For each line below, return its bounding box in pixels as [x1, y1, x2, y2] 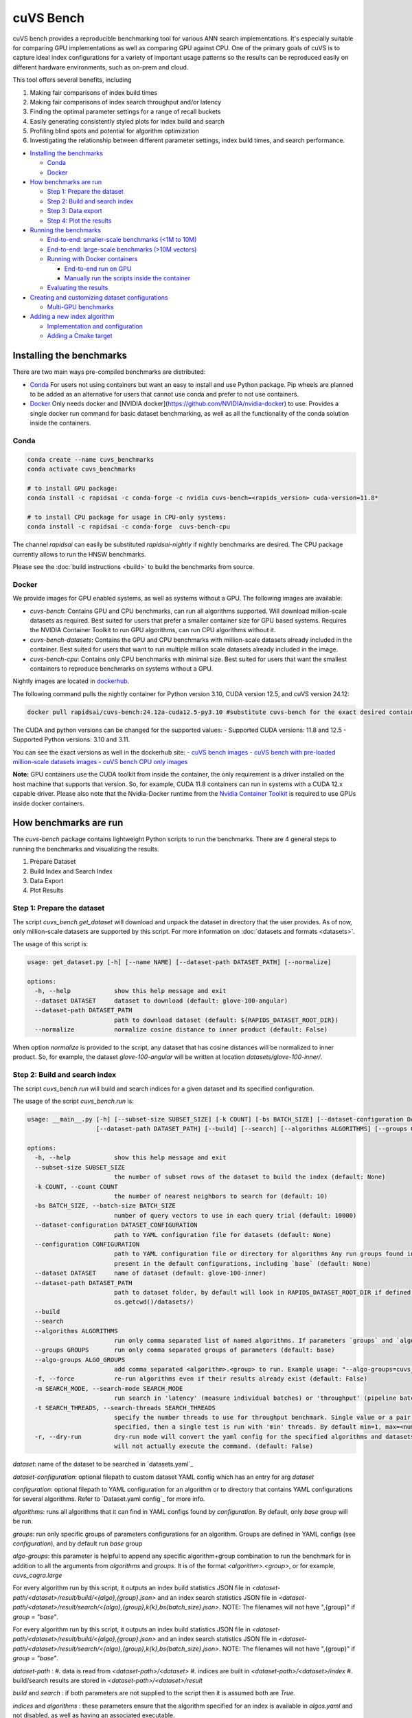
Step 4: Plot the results [47, 216, 112, 225]
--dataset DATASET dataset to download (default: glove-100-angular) [34, 996, 288, 1005]
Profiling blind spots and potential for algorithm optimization [30, 127, 199, 135]
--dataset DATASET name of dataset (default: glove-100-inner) [34, 1269, 266, 1278]
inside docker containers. [12, 799, 85, 807]
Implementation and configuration [47, 322, 144, 330]
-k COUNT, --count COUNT [34, 1183, 118, 1190]
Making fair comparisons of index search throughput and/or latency [30, 98, 222, 106]
